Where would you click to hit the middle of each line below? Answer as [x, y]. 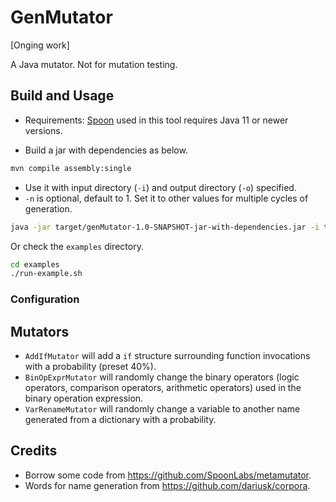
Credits [34, 451]
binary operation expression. [84, 398]
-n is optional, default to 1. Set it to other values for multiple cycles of [166, 198]
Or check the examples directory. [77, 246]
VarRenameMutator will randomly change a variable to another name [162, 408]
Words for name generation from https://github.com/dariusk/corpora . [167, 485]
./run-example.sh [46, 274]
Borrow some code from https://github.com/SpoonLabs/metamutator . [168, 475]
